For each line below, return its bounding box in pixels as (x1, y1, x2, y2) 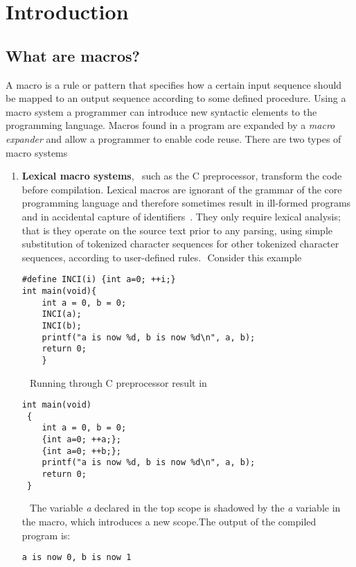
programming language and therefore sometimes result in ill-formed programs (21, 195, 351, 210)
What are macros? (6, 44, 140, 66)
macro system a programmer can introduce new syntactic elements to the (6, 104, 317, 119)
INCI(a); (42, 309, 82, 320)
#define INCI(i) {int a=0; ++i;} (21, 274, 176, 285)
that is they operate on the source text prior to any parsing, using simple (21, 223, 332, 237)
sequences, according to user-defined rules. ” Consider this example (21, 250, 302, 264)
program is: (21, 527, 71, 542)
